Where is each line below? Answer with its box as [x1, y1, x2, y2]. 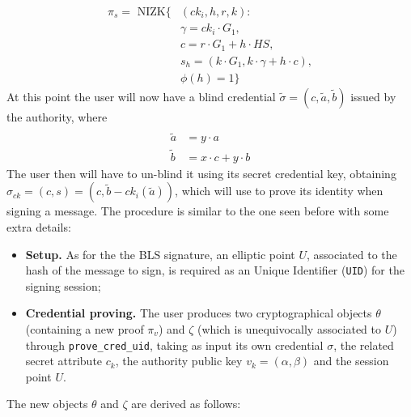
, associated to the [307, 245, 397, 262]
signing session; [25, 277, 101, 294]
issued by [350, 87, 396, 104]
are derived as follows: [131, 395, 241, 412]
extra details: [6, 218, 71, 235]
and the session [313, 352, 389, 369]
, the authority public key [115, 352, 243, 369]
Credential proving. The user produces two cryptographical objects [25, 304, 372, 321]
